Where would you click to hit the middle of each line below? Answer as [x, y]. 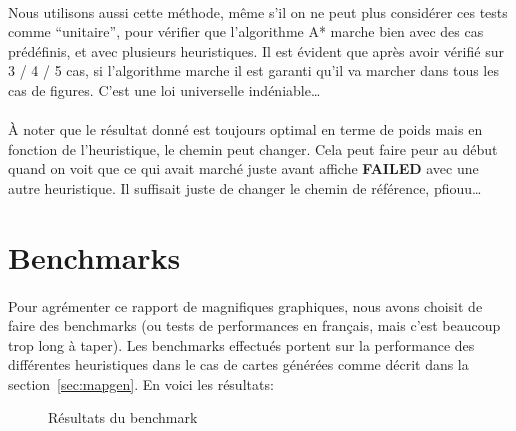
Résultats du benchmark [123, 417]
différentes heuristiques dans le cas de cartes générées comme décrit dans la [238, 364]
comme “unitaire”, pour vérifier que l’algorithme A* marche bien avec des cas [246, 31]
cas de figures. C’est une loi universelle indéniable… [164, 89]
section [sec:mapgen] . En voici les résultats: [141, 383]
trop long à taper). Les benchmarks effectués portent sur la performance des [241, 344]
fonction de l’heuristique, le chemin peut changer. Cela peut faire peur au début [253, 148]
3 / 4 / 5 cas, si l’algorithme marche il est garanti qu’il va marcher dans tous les [253, 70]
